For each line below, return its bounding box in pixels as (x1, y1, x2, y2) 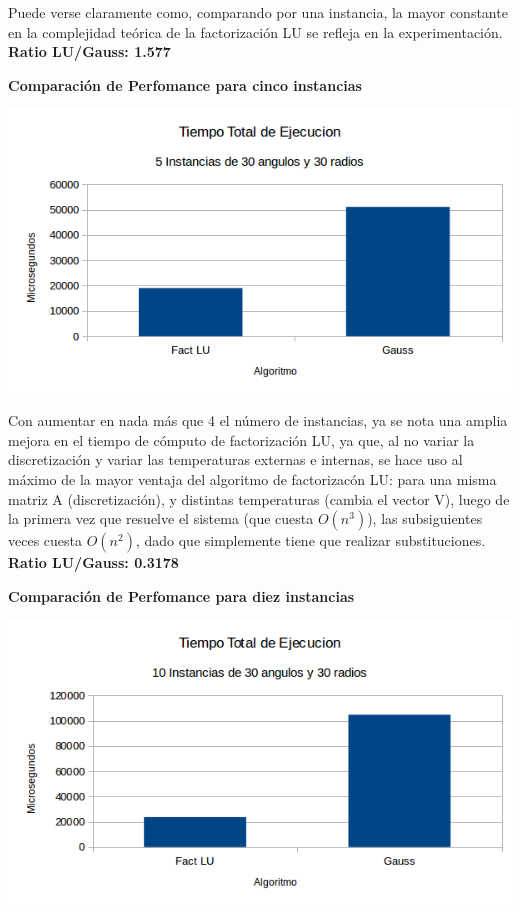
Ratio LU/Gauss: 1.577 (8, 41, 171, 62)
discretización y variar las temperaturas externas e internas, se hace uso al (8, 449, 463, 470)
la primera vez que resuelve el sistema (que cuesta (8, 508, 314, 529)
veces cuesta (8, 530, 83, 551)
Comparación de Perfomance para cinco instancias (8, 74, 362, 95)
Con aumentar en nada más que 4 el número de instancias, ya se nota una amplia (8, 410, 508, 431)
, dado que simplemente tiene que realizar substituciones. (135, 530, 486, 551)
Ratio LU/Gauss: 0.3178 (8, 552, 179, 573)
